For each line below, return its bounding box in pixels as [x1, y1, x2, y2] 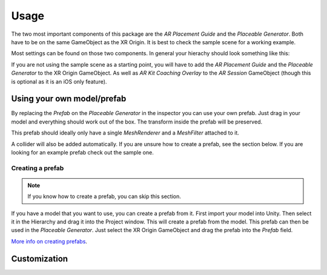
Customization [11, 253, 68, 263]
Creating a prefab [11, 164, 64, 172]
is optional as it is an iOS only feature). [11, 78, 107, 85]
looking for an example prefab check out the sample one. [11, 148, 154, 156]
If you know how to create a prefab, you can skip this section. [27, 193, 182, 200]
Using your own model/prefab [11, 94, 127, 104]
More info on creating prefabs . [11, 237, 88, 245]
